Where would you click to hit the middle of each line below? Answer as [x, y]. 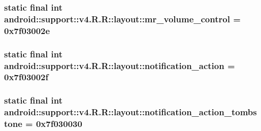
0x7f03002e [27, 30]
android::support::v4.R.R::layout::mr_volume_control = [122, 19]
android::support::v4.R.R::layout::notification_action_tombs [130, 112]
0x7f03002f [26, 77]
